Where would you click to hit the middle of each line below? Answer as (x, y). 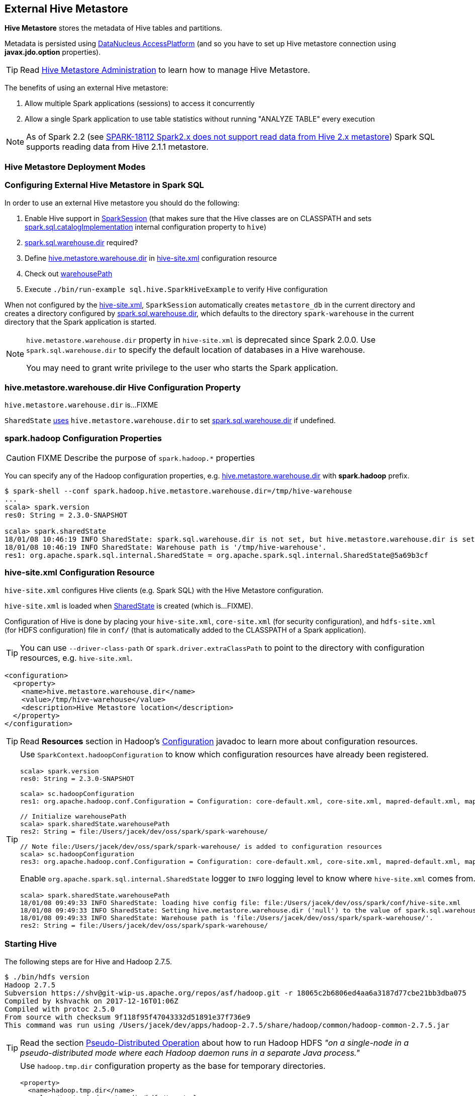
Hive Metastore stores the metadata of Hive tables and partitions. (114, 28)
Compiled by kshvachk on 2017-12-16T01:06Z (91, 1001)
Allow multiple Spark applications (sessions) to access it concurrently (140, 104)
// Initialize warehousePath (73, 816)
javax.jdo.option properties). (53, 52)
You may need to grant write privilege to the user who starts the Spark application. (182, 368)
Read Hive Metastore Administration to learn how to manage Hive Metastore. (165, 70)
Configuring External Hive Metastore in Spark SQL (104, 185)
